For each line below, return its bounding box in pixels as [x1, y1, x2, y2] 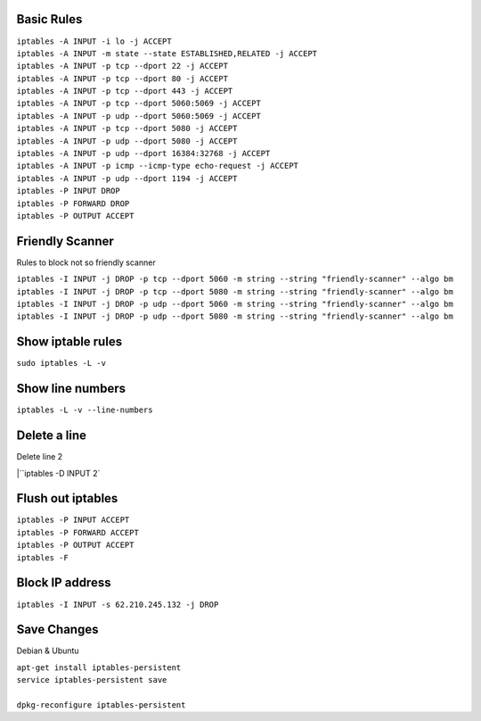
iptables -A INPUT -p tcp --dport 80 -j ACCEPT [16, 73, 229, 84]
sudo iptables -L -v [16, 358, 107, 369]
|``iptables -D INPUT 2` [16, 468, 101, 478]
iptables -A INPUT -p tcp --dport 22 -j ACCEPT [16, 61, 229, 71]
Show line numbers [16, 381, 126, 396]
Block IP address [16, 576, 111, 591]
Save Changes [16, 622, 99, 637]
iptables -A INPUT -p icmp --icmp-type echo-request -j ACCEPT [16, 161, 298, 171]
